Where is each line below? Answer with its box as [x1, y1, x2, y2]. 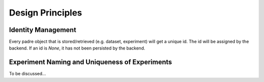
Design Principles [9, 7, 83, 18]
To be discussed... [9, 71, 46, 77]
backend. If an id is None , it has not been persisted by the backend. [9, 45, 145, 51]
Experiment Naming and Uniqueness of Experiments [9, 58, 172, 66]
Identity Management [9, 26, 77, 34]
